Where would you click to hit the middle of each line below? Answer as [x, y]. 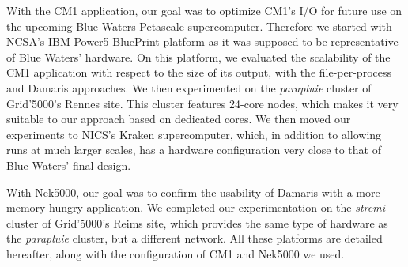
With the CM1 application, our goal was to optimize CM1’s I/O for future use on [204, 10]
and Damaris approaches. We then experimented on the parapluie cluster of [189, 87]
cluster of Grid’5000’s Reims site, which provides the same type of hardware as [197, 222]
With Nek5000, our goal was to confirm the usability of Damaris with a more [193, 192]
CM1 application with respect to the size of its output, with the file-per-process [199, 72]
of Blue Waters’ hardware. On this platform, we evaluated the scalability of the [198, 56]
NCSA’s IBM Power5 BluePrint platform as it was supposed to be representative [202, 41]
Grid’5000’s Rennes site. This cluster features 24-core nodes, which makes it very [202, 103]
